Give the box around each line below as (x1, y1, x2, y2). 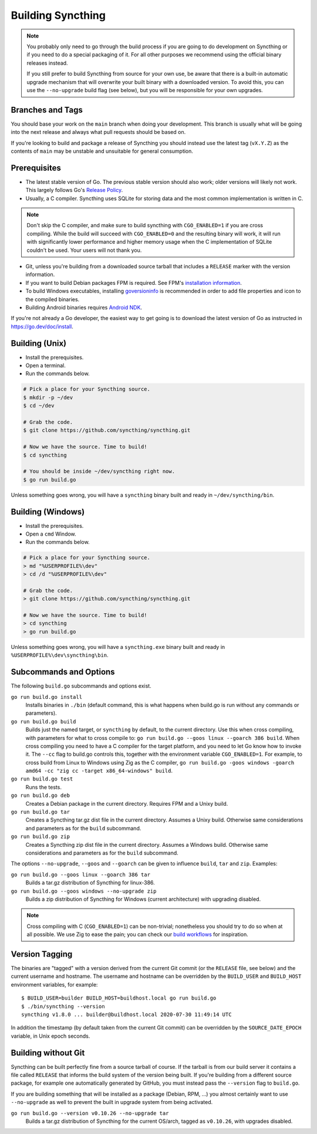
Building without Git (11, 1048, 85, 1058)
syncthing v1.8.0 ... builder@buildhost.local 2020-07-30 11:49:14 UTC (21, 1011, 232, 1018)
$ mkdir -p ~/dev (23, 394, 73, 401)
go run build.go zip (11, 833, 70, 840)
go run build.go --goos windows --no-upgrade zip (11, 887, 157, 894)
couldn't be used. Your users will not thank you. (26, 247, 142, 254)
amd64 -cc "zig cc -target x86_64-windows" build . (25, 767, 173, 775)
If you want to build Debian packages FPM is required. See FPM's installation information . (25, 279, 242, 286)
